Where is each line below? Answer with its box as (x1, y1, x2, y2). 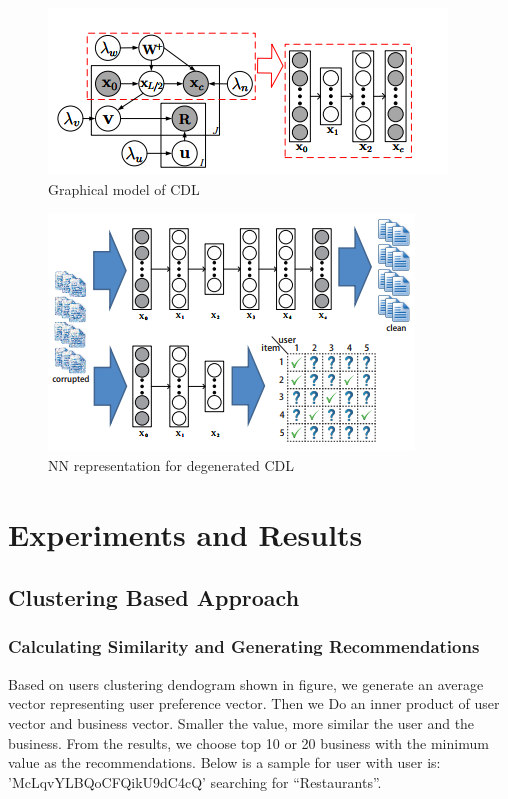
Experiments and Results (8, 513, 363, 554)
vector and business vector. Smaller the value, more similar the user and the (8, 712, 475, 733)
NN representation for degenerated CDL (48, 454, 295, 475)
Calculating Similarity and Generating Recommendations (8, 634, 480, 659)
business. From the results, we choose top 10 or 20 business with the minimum (8, 732, 489, 753)
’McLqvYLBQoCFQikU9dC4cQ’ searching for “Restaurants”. (8, 771, 382, 792)
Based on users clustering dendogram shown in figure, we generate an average (8, 673, 484, 694)
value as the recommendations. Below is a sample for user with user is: (8, 752, 441, 773)
